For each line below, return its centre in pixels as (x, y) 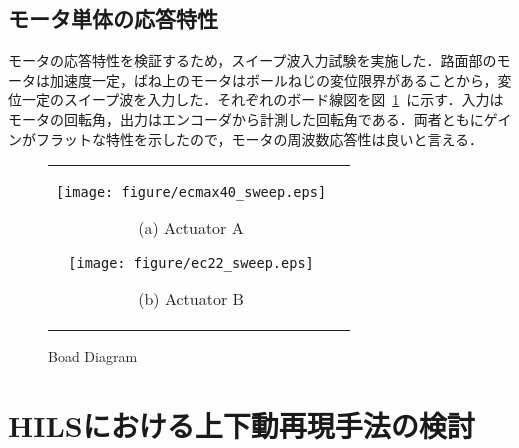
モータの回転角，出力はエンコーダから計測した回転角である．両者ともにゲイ (260, 118)
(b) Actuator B (191, 299)
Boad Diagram (93, 356)
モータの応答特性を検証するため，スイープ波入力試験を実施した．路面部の (252, 60)
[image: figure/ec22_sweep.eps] (191, 263)
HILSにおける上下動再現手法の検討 (241, 424)
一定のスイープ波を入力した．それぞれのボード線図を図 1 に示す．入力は (262, 99)
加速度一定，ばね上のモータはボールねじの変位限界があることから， (273, 79)
